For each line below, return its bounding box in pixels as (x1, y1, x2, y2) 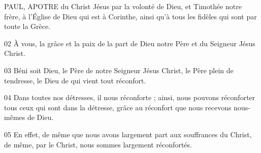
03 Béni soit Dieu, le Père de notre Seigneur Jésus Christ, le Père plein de (4, 65, 234, 75)
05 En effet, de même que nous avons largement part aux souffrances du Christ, (4, 129, 252, 139)
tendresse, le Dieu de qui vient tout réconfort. (4, 75, 146, 85)
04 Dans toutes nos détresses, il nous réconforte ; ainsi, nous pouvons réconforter (4, 92, 255, 103)
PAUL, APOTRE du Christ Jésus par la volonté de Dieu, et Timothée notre (4, 1, 242, 11)
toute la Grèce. (4, 21, 51, 32)
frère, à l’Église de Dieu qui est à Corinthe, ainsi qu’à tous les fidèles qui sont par (4, 11, 257, 21)
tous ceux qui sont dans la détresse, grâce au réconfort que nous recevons (4, 102, 232, 112)
